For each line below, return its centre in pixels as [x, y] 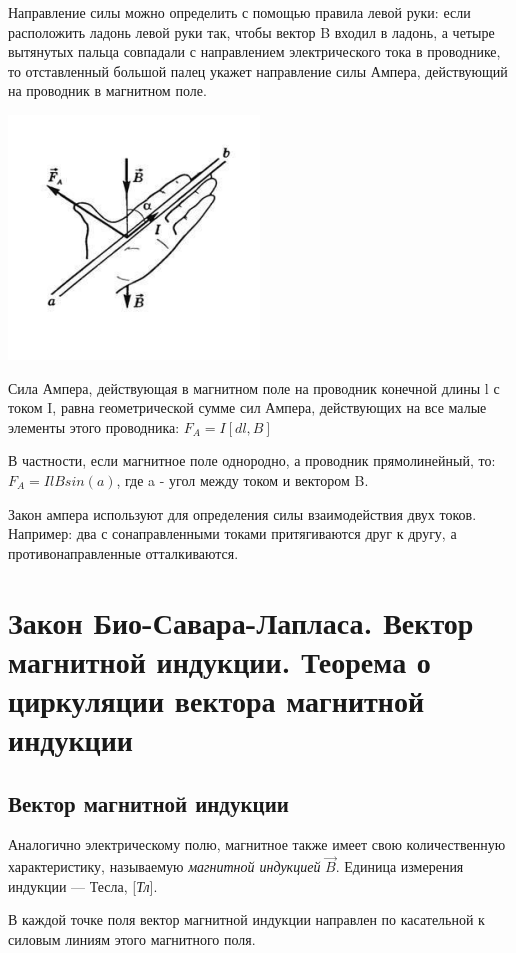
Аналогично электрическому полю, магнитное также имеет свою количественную [257, 844]
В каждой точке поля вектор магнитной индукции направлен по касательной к [246, 919]
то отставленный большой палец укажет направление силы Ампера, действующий [258, 70]
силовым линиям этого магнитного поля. [132, 939]
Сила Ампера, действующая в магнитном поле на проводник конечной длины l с [254, 387]
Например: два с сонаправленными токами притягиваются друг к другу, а [232, 533]
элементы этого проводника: [94, 426]
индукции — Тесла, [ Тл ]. [83, 885]
